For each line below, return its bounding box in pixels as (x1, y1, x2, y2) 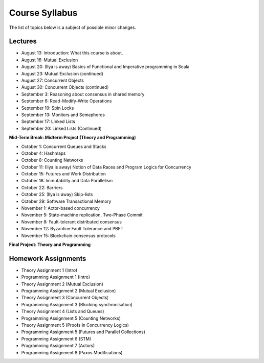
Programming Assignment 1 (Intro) (21, 274, 90, 280)
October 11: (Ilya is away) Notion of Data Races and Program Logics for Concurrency (21, 164, 192, 170)
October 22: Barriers (21, 184, 63, 191)
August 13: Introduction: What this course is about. (21, 50, 123, 56)
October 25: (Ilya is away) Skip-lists (21, 192, 93, 197)
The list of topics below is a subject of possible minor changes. (9, 24, 136, 30)
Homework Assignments (9, 254, 87, 263)
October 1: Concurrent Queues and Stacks (21, 144, 107, 149)
